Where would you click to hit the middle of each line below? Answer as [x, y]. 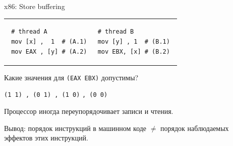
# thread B [116, 32]
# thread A [29, 32]
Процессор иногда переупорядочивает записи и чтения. [89, 111]
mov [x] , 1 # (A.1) [49, 41]
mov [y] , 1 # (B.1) [134, 41]
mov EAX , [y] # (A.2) [49, 51]
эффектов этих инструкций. [46, 138]
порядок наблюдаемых [195, 128]
